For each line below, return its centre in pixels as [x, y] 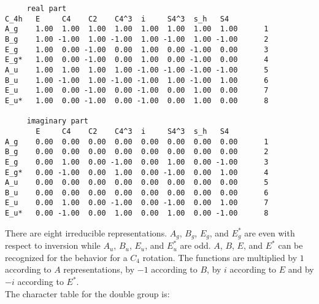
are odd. [195, 245]
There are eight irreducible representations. [86, 232]
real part [47, 9]
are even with [270, 232]
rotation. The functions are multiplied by [220, 257]
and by [301, 269]
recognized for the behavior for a [66, 257]
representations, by [99, 269]
